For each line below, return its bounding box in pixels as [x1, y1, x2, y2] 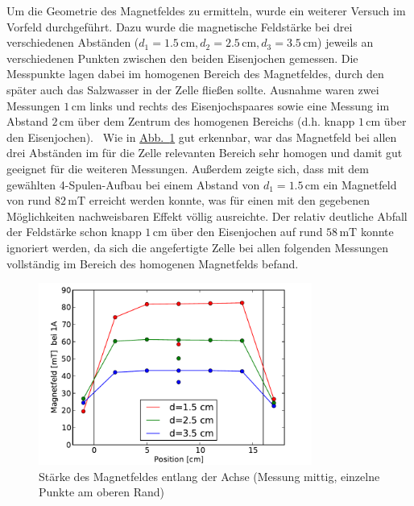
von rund [6, 192, 52, 209]
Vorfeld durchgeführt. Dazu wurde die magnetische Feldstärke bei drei [6, 18, 353, 35]
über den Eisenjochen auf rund [171, 223, 323, 240]
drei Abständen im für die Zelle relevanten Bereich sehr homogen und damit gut [6, 144, 403, 161]
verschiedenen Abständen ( [6, 34, 139, 51]
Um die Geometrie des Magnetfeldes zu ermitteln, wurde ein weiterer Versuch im [6, 2, 406, 19]
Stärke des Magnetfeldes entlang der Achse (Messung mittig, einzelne [39, 467, 380, 484]
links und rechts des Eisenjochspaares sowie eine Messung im [89, 97, 390, 114]
